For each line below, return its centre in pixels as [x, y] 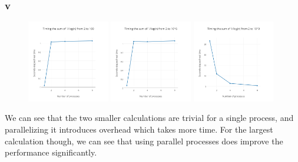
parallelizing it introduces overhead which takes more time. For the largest [139, 129]
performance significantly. [51, 152]
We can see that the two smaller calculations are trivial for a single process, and [149, 118]
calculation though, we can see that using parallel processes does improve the [144, 141]
